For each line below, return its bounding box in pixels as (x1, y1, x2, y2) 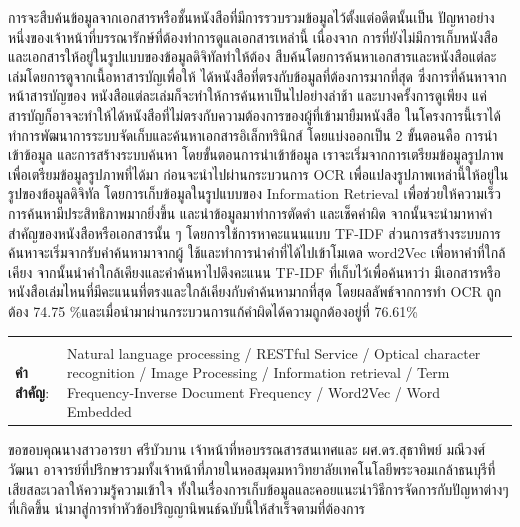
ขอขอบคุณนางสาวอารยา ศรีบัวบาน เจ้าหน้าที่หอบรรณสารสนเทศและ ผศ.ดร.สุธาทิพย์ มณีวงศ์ (8, 439, 486, 460)
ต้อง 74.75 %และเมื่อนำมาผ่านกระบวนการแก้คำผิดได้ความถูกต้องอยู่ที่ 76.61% (8, 300, 419, 321)
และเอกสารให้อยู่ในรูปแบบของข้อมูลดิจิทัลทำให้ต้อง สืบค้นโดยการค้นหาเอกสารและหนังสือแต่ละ (8, 46, 497, 67)
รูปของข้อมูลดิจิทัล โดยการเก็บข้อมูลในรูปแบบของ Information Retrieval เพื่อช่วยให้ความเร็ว (8, 183, 501, 204)
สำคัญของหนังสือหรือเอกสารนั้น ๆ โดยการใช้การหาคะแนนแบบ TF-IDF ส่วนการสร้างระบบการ (8, 222, 501, 243)
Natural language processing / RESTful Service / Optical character (66, 342, 481, 363)
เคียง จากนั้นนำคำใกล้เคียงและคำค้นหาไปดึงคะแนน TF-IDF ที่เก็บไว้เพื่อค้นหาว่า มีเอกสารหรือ (8, 261, 501, 282)
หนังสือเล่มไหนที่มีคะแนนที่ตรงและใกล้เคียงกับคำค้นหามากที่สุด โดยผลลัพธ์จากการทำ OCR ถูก (8, 281, 502, 302)
